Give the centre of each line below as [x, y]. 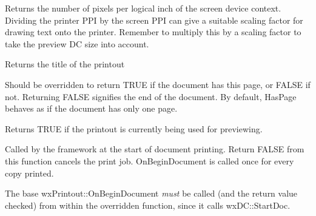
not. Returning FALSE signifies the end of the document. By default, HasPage [151, 96]
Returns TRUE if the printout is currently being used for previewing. [134, 128]
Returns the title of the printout [65, 64]
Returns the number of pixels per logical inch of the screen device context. [143, 8]
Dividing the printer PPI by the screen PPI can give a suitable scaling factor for [154, 20]
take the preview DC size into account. [77, 43]
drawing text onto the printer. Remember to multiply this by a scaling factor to [153, 32]
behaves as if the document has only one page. [91, 108]
